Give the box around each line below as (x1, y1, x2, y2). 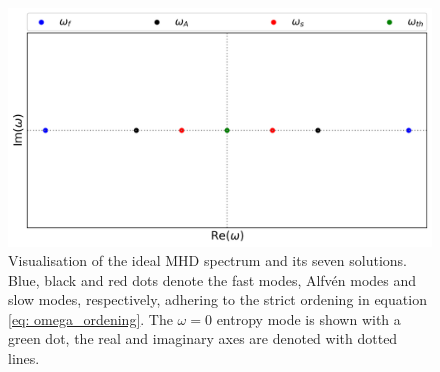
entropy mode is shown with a (216, 308, 401, 329)
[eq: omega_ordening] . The (8, 308, 173, 329)
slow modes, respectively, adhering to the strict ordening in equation (8, 289, 427, 310)
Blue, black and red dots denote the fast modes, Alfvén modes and (8, 269, 417, 290)
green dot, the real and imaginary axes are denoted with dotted (8, 328, 398, 349)
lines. (8, 348, 40, 369)
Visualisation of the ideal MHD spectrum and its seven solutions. (8, 250, 407, 271)
